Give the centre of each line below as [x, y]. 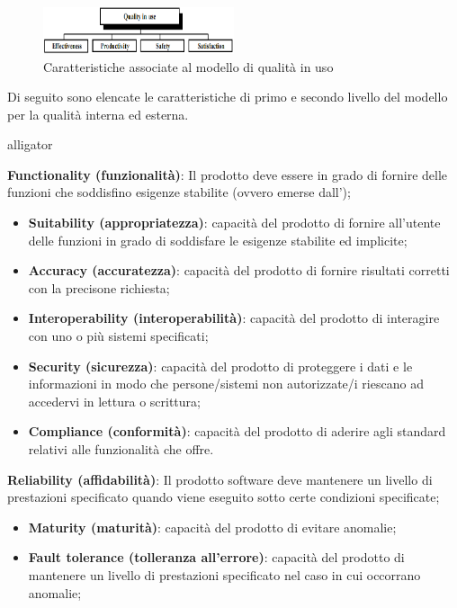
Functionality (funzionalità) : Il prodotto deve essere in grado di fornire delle [228, 174]
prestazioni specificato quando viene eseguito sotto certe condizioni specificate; [224, 497]
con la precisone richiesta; [99, 287]
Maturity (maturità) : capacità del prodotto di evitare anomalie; [212, 527]
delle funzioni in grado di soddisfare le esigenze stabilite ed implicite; [218, 240]
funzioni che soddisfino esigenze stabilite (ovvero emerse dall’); [179, 192]
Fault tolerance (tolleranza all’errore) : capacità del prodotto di [216, 557]
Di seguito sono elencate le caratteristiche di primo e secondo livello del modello [228, 97]
